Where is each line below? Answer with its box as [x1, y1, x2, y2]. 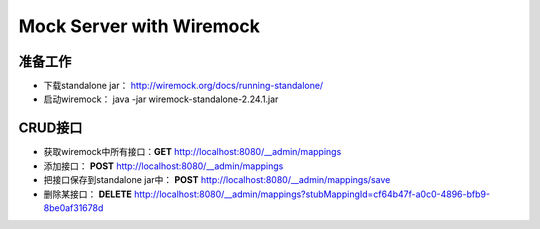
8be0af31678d [43, 201, 104, 214]
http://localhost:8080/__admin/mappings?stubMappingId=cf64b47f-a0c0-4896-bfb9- [133, 188, 490, 200]
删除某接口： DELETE [43, 188, 132, 200]
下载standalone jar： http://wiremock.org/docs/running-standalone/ [43, 80, 324, 92]
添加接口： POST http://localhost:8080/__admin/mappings [43, 160, 284, 172]
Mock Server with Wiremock [18, 15, 260, 37]
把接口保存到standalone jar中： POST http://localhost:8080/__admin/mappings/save [43, 174, 391, 186]
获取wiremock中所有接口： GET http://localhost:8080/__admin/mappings [43, 146, 342, 158]
